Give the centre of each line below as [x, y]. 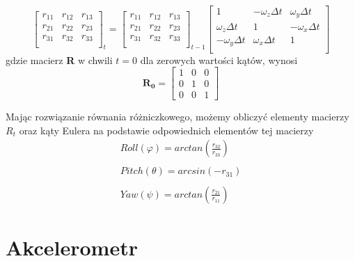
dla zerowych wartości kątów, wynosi [219, 60]
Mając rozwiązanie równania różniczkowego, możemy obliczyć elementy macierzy [177, 117]
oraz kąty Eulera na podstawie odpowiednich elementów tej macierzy [166, 130]
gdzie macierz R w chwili [59, 60]
